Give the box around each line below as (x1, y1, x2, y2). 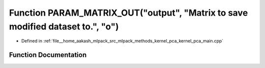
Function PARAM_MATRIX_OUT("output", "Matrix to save (9, 7, 248, 18)
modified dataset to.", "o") (9, 21, 119, 32)
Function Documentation (9, 51, 87, 59)
